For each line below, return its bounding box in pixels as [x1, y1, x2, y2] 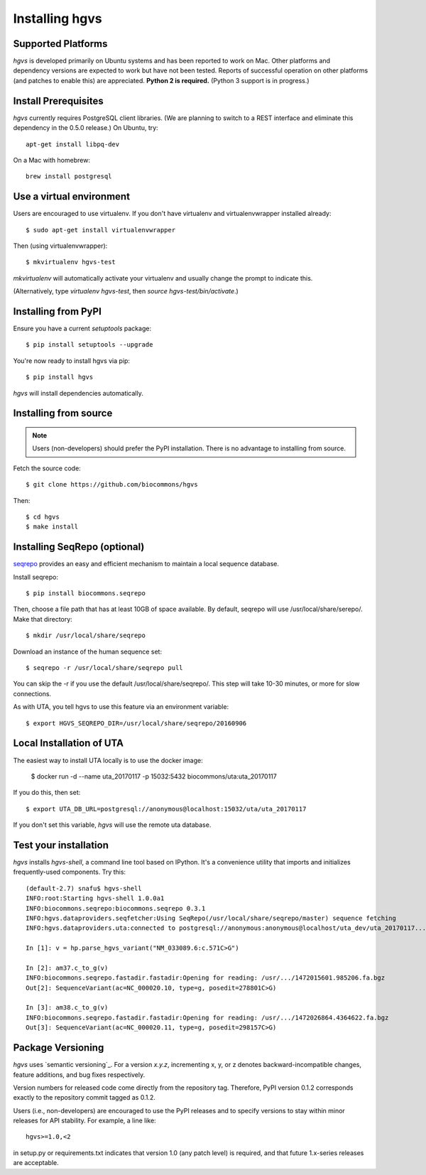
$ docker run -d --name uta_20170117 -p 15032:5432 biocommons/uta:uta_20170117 [31, 771, 277, 781]
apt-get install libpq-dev [26, 140, 120, 148]
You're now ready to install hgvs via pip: [13, 356, 131, 365]
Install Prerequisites [13, 94, 104, 107]
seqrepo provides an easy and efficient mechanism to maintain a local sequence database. [13, 560, 280, 568]
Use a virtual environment [13, 190, 131, 202]
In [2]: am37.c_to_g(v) [26, 963, 109, 972]
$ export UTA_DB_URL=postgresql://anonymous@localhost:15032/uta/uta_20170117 [26, 805, 307, 813]
